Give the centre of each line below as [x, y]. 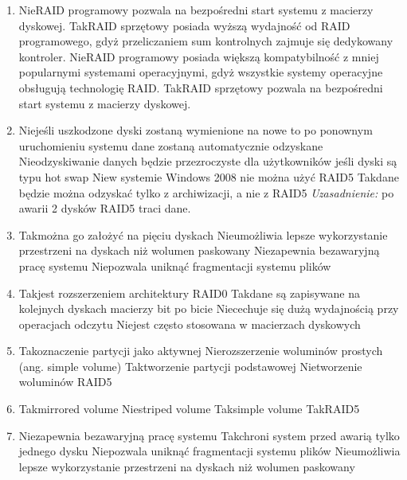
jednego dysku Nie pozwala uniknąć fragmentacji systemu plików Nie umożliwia [209, 451]
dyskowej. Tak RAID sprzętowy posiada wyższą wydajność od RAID [184, 25]
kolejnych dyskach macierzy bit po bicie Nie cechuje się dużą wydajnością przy [209, 308]
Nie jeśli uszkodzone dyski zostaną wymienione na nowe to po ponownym [196, 130]
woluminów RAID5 [65, 382]
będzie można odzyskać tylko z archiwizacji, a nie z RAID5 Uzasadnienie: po [206, 192]
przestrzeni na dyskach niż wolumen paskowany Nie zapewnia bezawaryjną [199, 250]
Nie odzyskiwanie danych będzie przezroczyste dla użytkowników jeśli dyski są [208, 161]
